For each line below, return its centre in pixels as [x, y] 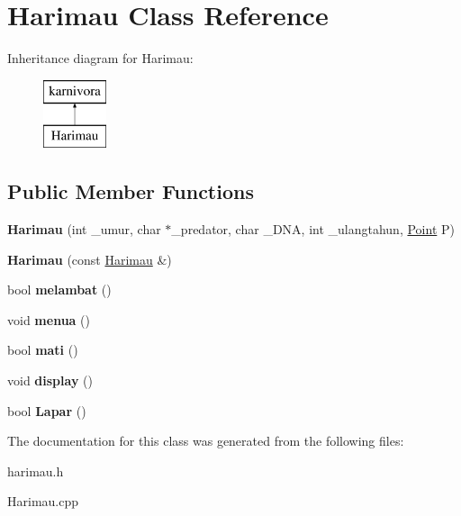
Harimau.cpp [43, 501]
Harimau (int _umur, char [84, 229]
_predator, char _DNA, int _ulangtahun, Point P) [313, 229]
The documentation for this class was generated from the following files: [206, 441]
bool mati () [43, 350]
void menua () [49, 319]
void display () [50, 380]
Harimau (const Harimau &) [90, 259]
